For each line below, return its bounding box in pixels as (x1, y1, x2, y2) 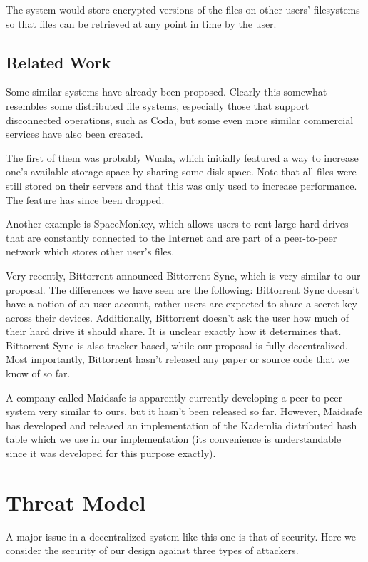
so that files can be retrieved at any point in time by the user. (6, 16, 277, 31)
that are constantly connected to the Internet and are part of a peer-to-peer (6, 230, 337, 245)
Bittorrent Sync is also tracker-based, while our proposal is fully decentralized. (6, 337, 348, 352)
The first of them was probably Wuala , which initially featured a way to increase (6, 150, 359, 165)
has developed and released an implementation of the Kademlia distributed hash (6, 417, 357, 432)
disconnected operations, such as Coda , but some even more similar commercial (6, 112, 354, 127)
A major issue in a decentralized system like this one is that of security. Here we (6, 528, 357, 543)
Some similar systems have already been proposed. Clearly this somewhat (6, 84, 327, 99)
